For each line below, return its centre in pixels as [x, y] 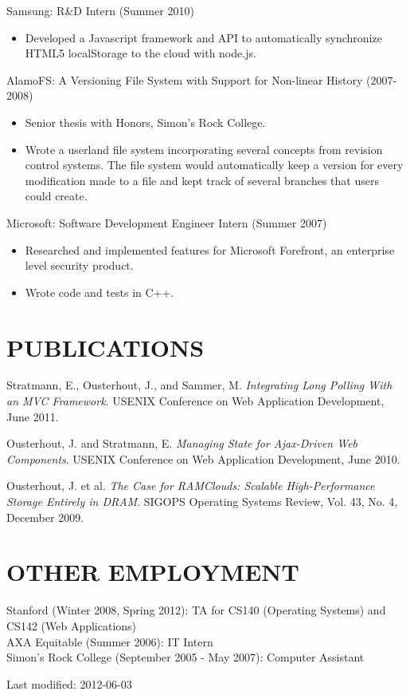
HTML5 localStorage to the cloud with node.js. [141, 53]
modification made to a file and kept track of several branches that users [202, 180]
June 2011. [33, 416]
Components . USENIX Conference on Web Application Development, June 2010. [203, 458]
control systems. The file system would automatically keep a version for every [214, 165]
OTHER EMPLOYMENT [153, 572]
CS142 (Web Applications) [72, 625]
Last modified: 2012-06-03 [69, 683]
